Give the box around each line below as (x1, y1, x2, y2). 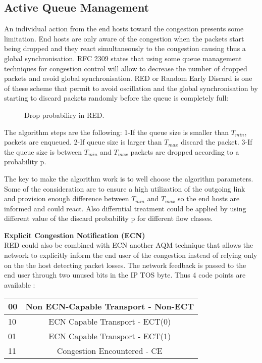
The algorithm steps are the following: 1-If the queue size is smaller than (4, 126, 229, 137)
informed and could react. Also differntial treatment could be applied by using (4, 203, 246, 213)
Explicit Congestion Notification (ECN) (4, 230, 145, 240)
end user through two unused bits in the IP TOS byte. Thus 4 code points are (4, 269, 246, 280)
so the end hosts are (177, 193, 240, 204)
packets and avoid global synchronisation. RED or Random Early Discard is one (4, 73, 252, 83)
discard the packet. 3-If (181, 137, 252, 147)
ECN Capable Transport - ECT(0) (48, 315, 171, 328)
